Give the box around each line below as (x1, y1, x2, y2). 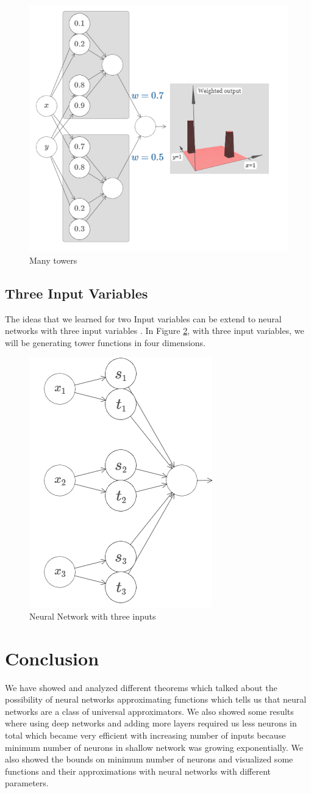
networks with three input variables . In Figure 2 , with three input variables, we (5, 324, 304, 337)
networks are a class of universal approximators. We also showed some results (5, 704, 294, 717)
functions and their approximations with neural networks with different (5, 764, 271, 777)
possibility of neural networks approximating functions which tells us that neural (5, 693, 307, 706)
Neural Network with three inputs (29, 609, 156, 622)
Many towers (29, 253, 77, 266)
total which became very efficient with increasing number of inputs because (5, 729, 286, 742)
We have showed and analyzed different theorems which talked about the (5, 681, 277, 693)
